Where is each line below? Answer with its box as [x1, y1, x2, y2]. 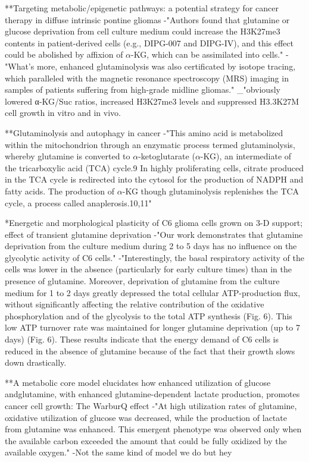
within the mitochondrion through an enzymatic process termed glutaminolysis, [5, 138, 295, 150]
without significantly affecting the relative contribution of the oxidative [5, 298, 264, 310]
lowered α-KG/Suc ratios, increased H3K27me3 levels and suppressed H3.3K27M [5, 95, 299, 107]
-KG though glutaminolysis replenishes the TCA [122, 184, 299, 197]
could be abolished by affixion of [5, 48, 123, 61]
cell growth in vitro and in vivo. [5, 106, 121, 119]
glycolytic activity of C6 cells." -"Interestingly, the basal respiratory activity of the [5, 251, 304, 263]
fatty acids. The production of [5, 184, 115, 197]
